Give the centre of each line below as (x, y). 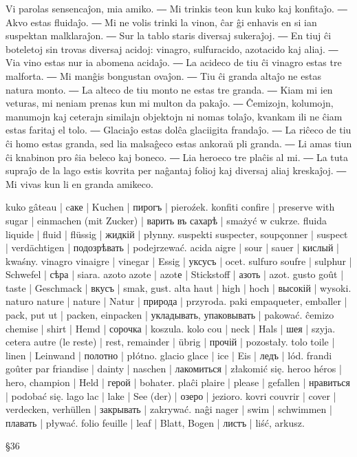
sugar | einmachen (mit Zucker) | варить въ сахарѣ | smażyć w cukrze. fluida (166, 220)
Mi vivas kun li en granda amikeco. (79, 183)
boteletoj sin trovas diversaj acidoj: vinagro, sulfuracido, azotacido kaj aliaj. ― (172, 49)
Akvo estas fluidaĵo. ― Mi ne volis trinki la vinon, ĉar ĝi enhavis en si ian (161, 22)
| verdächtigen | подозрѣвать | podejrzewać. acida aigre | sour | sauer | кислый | (172, 247)
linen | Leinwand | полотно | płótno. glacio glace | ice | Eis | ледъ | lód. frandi (169, 355)
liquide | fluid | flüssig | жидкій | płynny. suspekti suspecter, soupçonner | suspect (177, 234)
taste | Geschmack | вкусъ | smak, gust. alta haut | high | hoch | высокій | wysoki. (178, 287)
